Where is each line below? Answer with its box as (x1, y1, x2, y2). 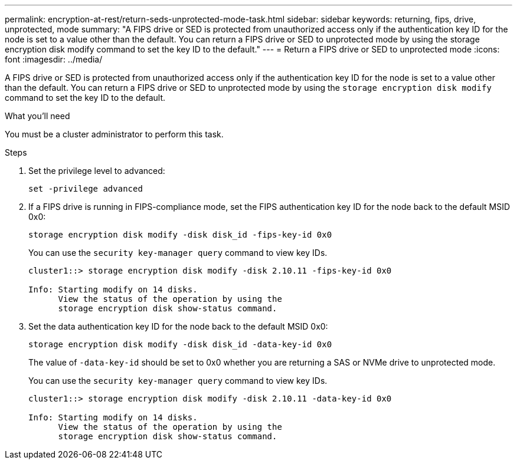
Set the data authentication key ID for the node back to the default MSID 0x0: (28, 321, 328, 331)
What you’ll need (5, 111, 70, 121)
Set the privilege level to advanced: (28, 166, 165, 176)
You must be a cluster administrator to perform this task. (5, 129, 224, 139)
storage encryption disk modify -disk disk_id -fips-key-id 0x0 (28, 230, 332, 239)
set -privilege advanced (28, 184, 143, 193)
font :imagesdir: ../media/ (5, 54, 103, 64)
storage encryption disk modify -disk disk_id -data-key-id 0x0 (28, 340, 332, 349)
